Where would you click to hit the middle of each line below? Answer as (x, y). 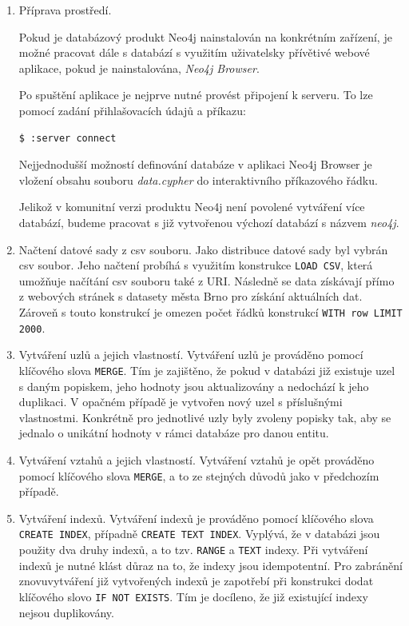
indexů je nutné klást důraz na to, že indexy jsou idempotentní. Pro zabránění (210, 565)
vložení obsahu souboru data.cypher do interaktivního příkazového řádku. (198, 179)
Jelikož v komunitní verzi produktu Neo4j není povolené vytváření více (192, 207)
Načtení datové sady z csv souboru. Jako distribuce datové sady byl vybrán (203, 249)
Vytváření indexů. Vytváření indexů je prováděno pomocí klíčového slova (196, 518)
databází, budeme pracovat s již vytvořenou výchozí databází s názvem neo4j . (209, 222)
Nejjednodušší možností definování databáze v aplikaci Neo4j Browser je (195, 164)
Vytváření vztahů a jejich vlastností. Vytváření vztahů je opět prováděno (197, 459)
